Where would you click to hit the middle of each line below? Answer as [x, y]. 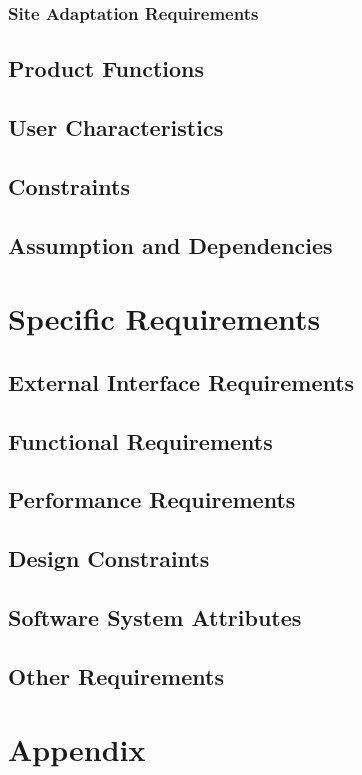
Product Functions [106, 68]
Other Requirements [116, 675]
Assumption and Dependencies [170, 244]
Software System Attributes [155, 616]
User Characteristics [116, 127]
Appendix [77, 749]
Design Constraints [109, 558]
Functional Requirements [140, 440]
